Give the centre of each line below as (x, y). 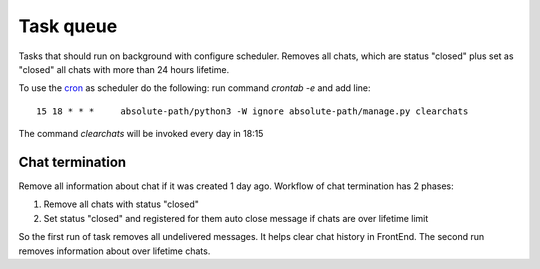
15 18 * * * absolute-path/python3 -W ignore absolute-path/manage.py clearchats (252, 111)
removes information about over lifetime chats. (114, 251)
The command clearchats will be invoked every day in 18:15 (141, 134)
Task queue (68, 26)
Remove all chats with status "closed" (121, 204)
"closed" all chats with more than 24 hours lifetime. (124, 69)
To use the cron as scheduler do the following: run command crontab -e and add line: (194, 88)
